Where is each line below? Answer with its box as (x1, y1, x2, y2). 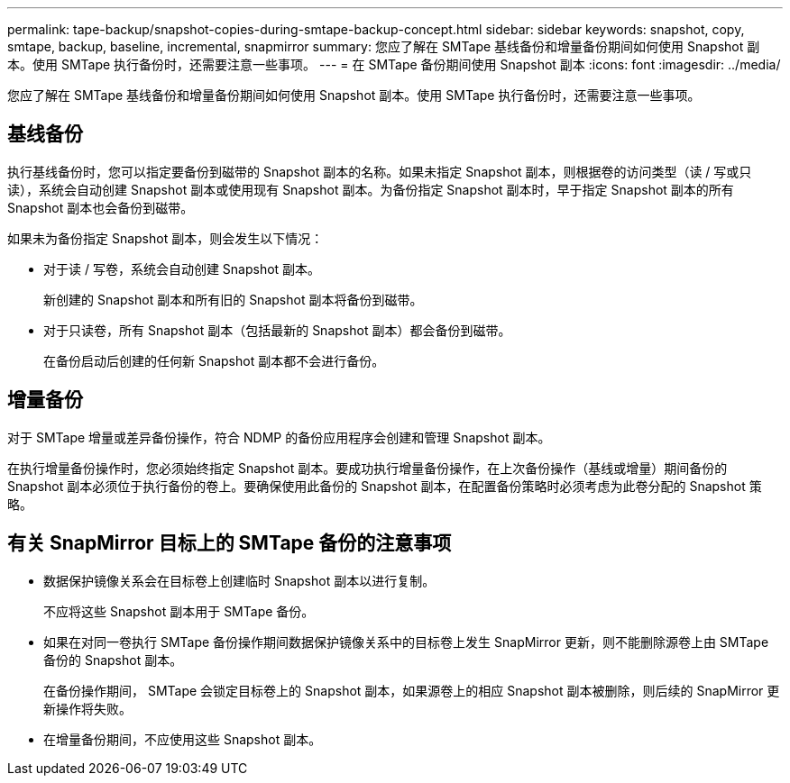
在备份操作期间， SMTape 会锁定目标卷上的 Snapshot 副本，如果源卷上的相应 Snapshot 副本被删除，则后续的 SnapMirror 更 (43, 682, 780, 698)
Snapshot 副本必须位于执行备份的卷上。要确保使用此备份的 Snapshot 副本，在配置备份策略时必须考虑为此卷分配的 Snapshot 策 (7, 478, 762, 494)
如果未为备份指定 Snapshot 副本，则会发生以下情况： (7, 230, 324, 246)
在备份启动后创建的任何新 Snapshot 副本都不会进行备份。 (43, 352, 385, 369)
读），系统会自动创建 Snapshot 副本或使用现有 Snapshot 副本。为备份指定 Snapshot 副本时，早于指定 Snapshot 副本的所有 (7, 181, 734, 197)
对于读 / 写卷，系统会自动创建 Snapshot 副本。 (43, 260, 321, 277)
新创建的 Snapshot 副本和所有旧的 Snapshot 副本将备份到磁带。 (43, 291, 423, 307)
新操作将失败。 (43, 700, 132, 716)
